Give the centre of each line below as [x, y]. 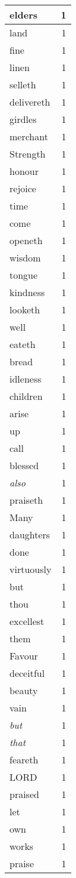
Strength [28, 154]
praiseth [26, 500]
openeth [26, 240]
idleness [26, 379]
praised [24, 794]
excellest [27, 621]
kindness [27, 292]
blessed [24, 465]
